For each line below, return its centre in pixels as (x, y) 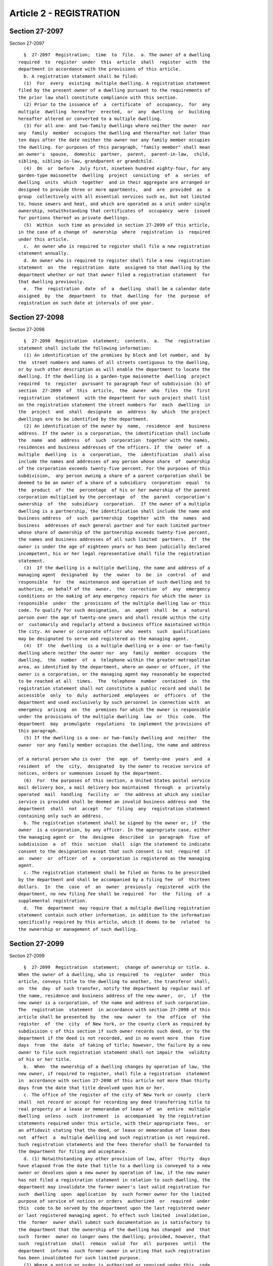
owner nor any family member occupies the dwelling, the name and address (114, 745)
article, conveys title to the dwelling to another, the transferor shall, (114, 981)
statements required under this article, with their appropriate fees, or (114, 1123)
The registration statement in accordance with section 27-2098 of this (114, 1010)
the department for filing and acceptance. (73, 1152)
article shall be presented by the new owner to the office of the (114, 1017)
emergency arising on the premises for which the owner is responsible (114, 709)
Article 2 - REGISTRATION (65, 13)
